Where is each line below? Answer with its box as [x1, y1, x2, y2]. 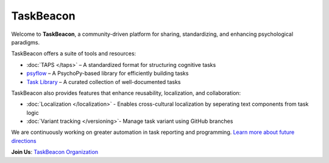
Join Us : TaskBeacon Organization [11, 148, 99, 156]
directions [11, 137, 37, 144]
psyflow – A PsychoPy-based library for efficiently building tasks [26, 70, 189, 77]
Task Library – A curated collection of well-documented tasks [26, 78, 181, 85]
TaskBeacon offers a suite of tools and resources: [11, 50, 136, 57]
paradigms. [11, 38, 40, 46]
